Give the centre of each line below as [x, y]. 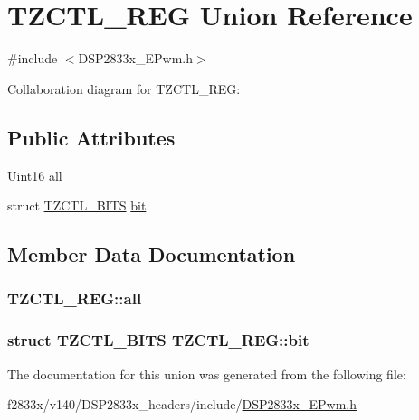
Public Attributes [91, 137]
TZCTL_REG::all [75, 299]
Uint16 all [35, 175]
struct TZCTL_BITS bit [77, 205]
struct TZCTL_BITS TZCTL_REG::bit [158, 340]
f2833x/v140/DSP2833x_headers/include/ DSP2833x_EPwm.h [182, 404]
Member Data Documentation [152, 254]
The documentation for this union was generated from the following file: [207, 373]
